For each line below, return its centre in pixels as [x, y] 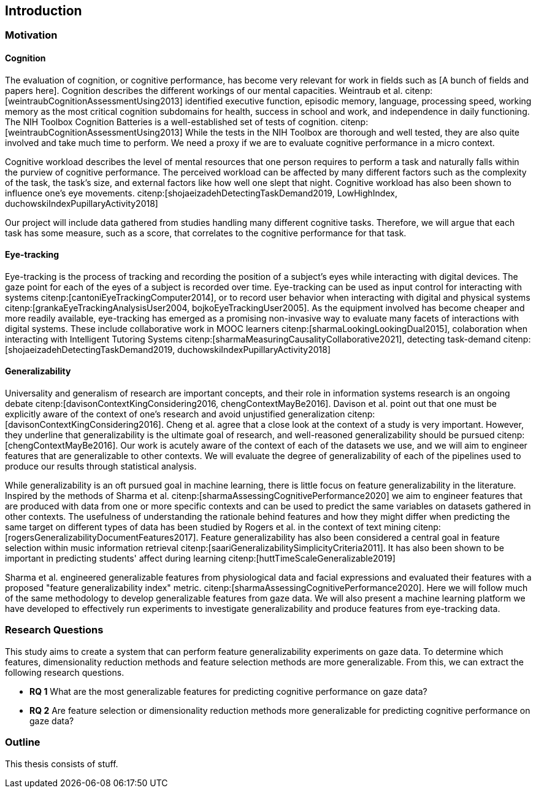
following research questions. [65, 672]
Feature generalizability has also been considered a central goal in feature [350, 538]
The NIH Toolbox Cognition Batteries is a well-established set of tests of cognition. [172, 122]
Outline [23, 742]
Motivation [31, 35]
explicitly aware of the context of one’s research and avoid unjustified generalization [175, 414]
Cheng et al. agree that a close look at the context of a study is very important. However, [345, 425]
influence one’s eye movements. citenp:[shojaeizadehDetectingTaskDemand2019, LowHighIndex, [201, 193]
